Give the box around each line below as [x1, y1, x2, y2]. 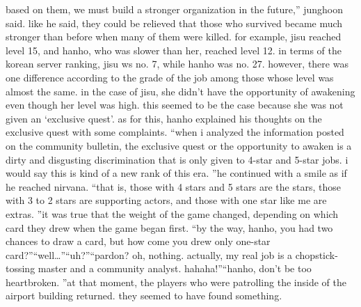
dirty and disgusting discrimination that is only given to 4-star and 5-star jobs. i [6, 152, 348, 166]
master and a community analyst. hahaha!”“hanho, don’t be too [38, 261, 312, 276]
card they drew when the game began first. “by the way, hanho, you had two [6, 220, 333, 235]
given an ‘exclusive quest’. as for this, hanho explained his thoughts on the [6, 111, 322, 125]
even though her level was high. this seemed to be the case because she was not [6, 97, 344, 112]
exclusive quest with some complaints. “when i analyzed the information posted [6, 125, 344, 139]
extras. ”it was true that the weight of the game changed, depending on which [6, 206, 339, 221]
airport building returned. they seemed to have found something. [6, 288, 282, 303]
